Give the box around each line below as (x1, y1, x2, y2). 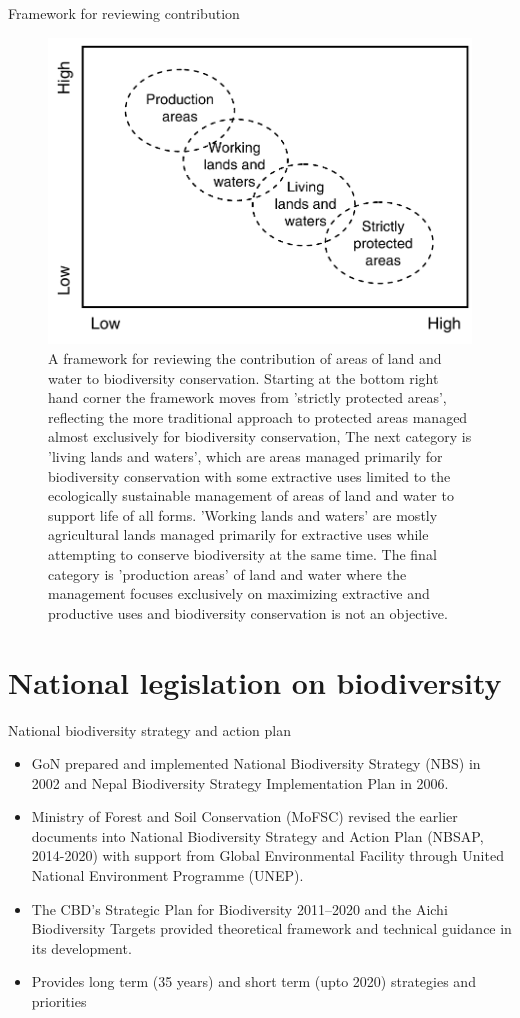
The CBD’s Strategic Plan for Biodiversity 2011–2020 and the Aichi (31, 898, 448, 919)
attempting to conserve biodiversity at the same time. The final (48, 544, 437, 565)
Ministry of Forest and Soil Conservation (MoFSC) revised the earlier (31, 806, 458, 827)
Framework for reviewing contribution (8, 3, 240, 23)
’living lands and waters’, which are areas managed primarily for (48, 446, 443, 467)
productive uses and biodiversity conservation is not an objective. (48, 602, 448, 623)
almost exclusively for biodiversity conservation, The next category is (48, 426, 472, 447)
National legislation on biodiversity (8, 661, 502, 702)
